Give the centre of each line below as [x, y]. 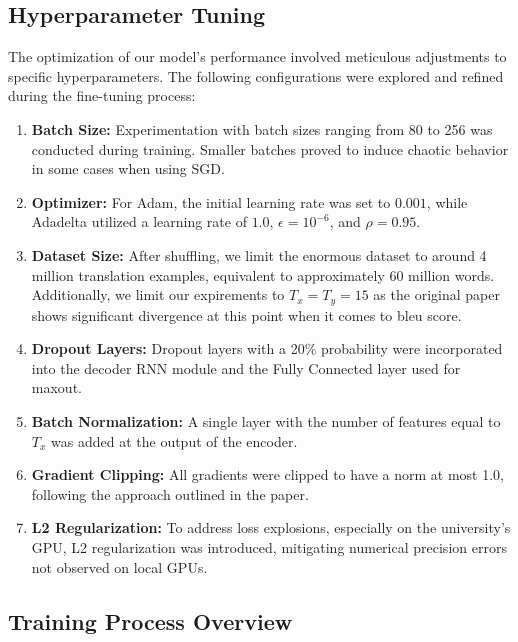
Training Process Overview [150, 620]
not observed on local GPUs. [119, 566]
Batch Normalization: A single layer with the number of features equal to [266, 420]
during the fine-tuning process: [102, 95]
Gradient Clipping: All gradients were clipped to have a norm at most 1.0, [267, 474]
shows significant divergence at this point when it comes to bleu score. [246, 314]
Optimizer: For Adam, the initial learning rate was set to [211, 201]
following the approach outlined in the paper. [170, 493]
